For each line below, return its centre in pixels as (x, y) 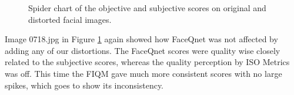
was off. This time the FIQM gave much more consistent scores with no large (143, 73)
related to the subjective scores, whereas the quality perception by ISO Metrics (147, 62)
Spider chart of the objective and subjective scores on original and (147, 8)
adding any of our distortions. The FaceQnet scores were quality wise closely (143, 50)
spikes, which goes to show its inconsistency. (84, 85)
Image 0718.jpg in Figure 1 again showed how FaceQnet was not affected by (141, 39)
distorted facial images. (70, 19)
